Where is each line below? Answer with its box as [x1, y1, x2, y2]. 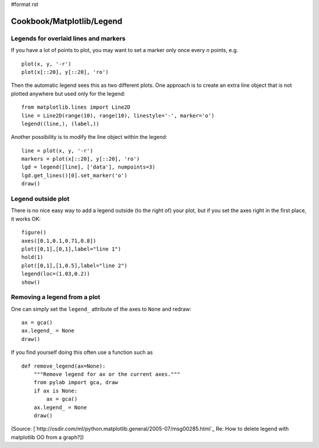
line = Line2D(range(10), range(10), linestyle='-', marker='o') [21, 112, 215, 119]
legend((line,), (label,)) [21, 120, 100, 127]
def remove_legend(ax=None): [21, 362, 106, 369]
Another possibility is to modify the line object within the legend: [11, 134, 168, 141]
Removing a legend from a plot [11, 293, 100, 301]
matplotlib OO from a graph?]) [11, 433, 84, 440]
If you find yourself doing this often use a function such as [11, 349, 153, 356]
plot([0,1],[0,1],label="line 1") [21, 245, 121, 252]
